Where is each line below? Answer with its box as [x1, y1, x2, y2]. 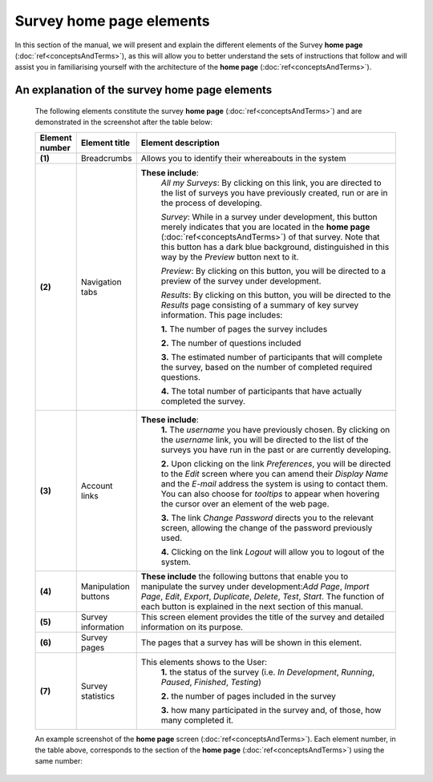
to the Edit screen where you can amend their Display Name [160, 468, 389, 479]
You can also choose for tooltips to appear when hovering [160, 488, 380, 499]
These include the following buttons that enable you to [140, 570, 349, 582]
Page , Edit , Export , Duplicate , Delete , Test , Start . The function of [140, 591, 385, 602]
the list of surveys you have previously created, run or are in [160, 187, 388, 198]
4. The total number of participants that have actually [160, 385, 362, 397]
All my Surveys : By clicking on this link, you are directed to [160, 177, 382, 188]
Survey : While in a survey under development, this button [160, 211, 378, 222]
